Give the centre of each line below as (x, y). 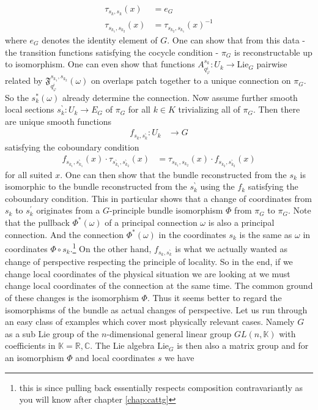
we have (179, 357)
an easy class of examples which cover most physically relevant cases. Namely (150, 322)
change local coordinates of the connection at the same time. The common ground (159, 285)
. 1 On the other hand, (111, 248)
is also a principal (241, 222)
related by (24, 80)
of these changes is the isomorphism (72, 298)
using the (217, 186)
